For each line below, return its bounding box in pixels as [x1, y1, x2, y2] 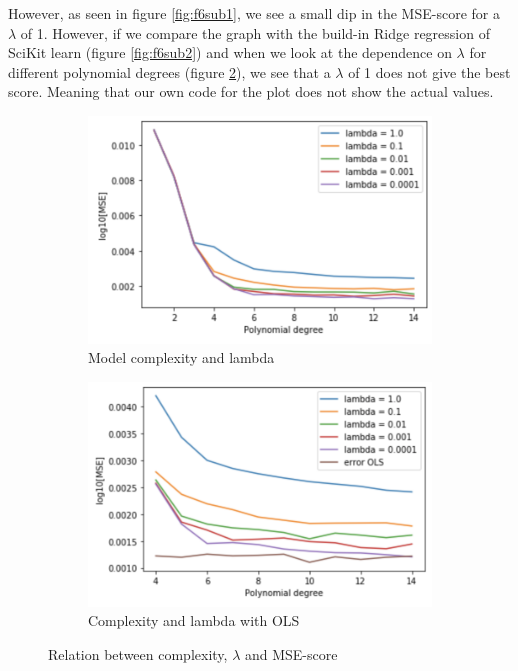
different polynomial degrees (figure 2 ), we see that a [8, 61, 331, 82]
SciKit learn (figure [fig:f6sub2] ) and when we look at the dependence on [8, 42, 452, 63]
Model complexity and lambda [88, 347, 275, 368]
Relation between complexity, [48, 643, 228, 664]
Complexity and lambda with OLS [88, 610, 300, 631]
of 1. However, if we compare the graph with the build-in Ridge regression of [20, 22, 490, 43]
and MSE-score [244, 643, 338, 664]
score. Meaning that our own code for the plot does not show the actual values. [8, 81, 494, 102]
